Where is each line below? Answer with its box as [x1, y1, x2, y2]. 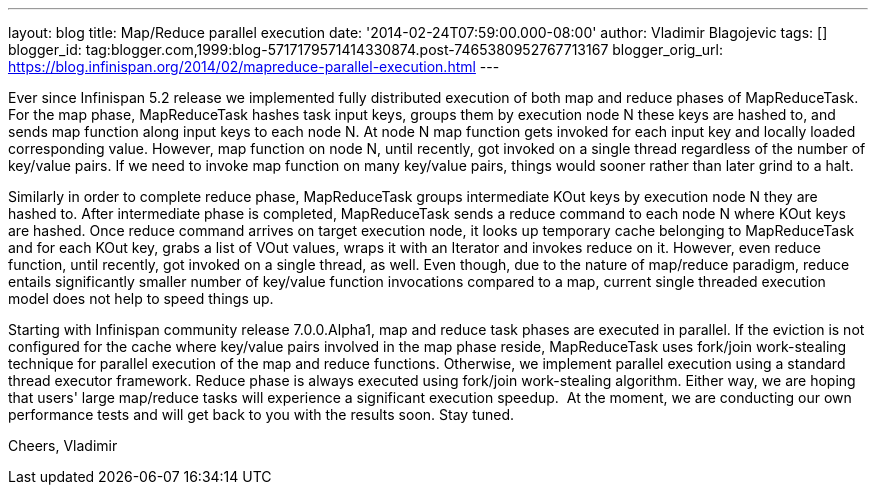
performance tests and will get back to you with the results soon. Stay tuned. [8, 406, 515, 423]
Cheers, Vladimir [8, 437, 118, 454]
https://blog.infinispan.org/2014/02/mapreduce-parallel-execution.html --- [8, 58, 500, 75]
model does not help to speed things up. [8, 290, 274, 307]
